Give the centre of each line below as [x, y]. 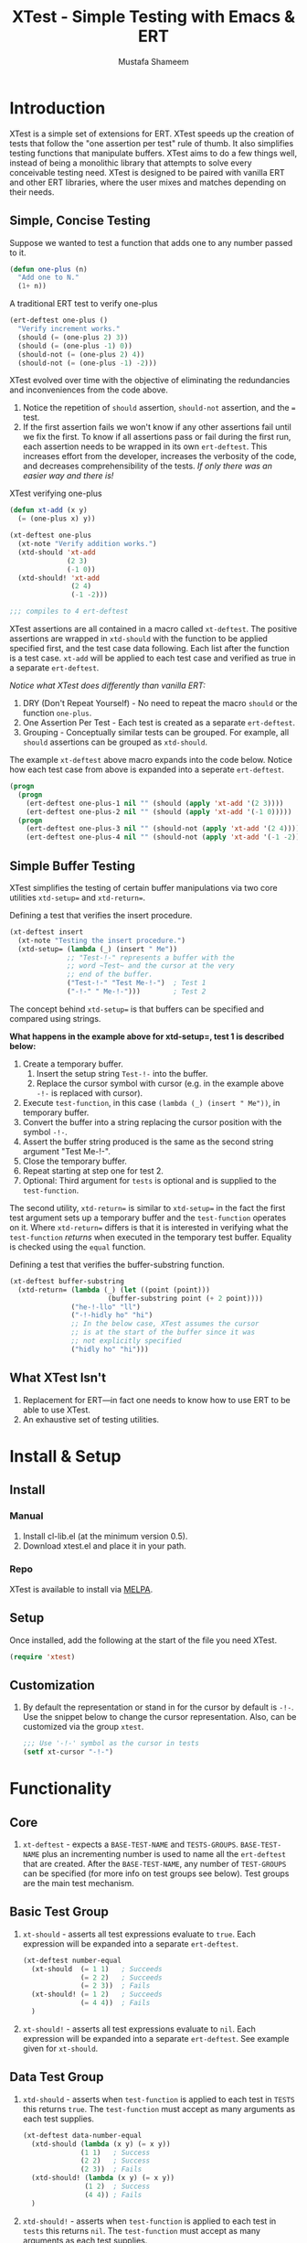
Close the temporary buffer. [75, 1161]
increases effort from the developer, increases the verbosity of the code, [159, 456]
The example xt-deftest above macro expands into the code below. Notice [151, 760]
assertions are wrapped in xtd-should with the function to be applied [138, 639]
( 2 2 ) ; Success [116, 2161]
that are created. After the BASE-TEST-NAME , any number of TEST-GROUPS [154, 1864]
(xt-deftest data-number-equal [82, 2135]
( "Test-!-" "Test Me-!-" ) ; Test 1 [137, 983]
